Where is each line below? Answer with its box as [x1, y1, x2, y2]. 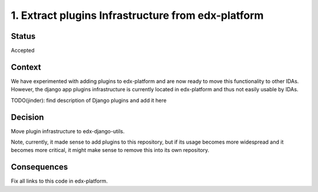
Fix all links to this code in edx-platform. [11, 177, 108, 185]
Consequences [11, 162, 68, 172]
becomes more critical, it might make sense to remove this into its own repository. [11, 147, 210, 154]
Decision [11, 112, 44, 122]
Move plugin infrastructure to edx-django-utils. [11, 127, 125, 135]
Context [11, 62, 41, 72]
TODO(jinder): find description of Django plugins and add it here [11, 97, 167, 104]
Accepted [11, 47, 35, 54]
